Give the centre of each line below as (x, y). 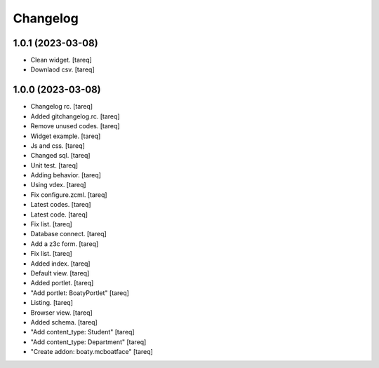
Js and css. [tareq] (58, 145)
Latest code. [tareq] (59, 214)
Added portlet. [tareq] (62, 283)
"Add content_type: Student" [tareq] (82, 332)
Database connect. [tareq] (68, 234)
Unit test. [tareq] (54, 165)
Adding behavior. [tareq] (66, 175)
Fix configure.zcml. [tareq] (69, 195)
